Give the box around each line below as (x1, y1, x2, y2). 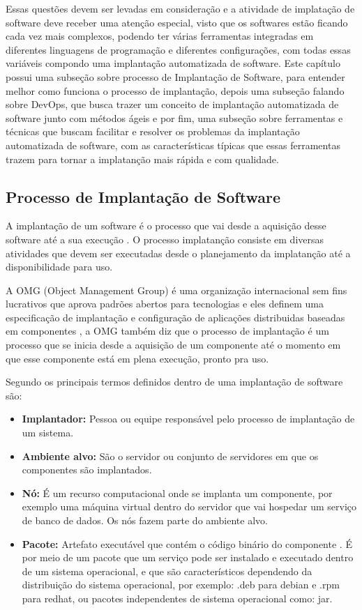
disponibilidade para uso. (6, 259, 113, 274)
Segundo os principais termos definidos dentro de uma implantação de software (6, 374, 343, 389)
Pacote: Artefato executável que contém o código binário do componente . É (22, 536, 352, 551)
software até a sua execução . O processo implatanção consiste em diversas (6, 231, 324, 246)
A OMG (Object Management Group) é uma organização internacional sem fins (6, 282, 347, 297)
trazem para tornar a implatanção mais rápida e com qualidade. (6, 151, 279, 166)
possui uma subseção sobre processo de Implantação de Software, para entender (6, 69, 345, 84)
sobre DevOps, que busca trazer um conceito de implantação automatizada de (6, 97, 339, 112)
